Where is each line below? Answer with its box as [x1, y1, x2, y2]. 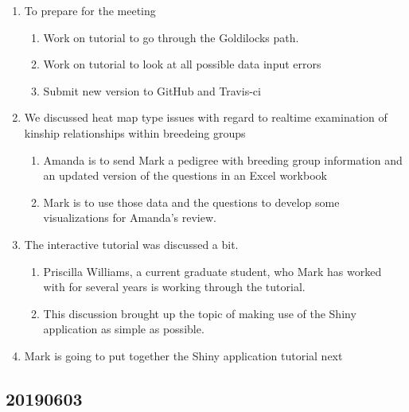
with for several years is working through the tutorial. [43, 278, 306, 295]
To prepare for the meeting [24, 2, 156, 18]
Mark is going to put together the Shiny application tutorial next [24, 347, 343, 363]
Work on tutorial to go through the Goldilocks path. [43, 29, 299, 45]
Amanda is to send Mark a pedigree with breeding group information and [43, 151, 403, 168]
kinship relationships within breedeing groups [24, 124, 246, 141]
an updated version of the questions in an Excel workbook [43, 167, 327, 184]
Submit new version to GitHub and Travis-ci [43, 82, 261, 99]
